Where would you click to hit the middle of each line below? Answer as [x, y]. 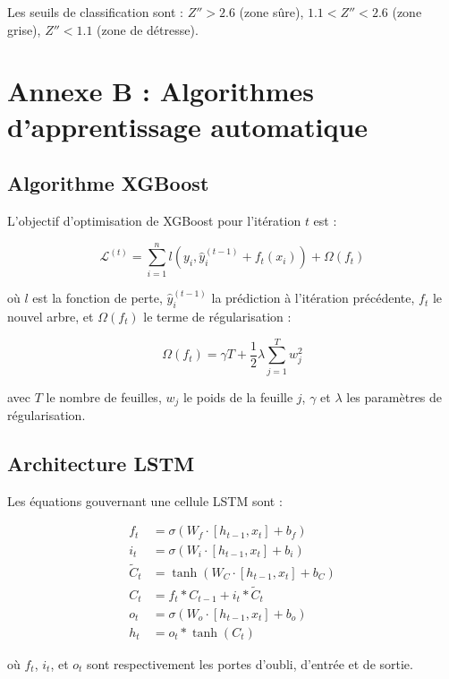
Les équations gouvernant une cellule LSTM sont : [145, 500]
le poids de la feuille [238, 396]
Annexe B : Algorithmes [161, 91]
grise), [24, 29]
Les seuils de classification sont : [96, 12]
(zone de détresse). [148, 29]
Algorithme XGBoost [108, 183]
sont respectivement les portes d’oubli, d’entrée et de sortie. [250, 663]
